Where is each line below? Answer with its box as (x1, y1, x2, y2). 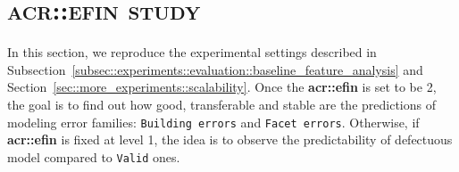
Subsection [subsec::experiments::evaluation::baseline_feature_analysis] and (7, 60, 423, 78)
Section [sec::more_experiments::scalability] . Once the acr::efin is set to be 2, (7, 78, 437, 96)
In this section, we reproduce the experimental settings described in (7, 43, 377, 61)
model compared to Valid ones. (7, 147, 180, 166)
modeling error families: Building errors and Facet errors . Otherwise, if (7, 112, 420, 131)
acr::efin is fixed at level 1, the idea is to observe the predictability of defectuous (7, 130, 453, 149)
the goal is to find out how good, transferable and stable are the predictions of (7, 94, 436, 113)
